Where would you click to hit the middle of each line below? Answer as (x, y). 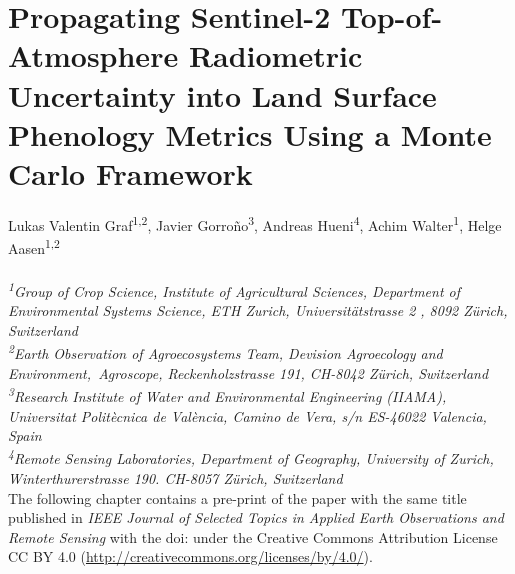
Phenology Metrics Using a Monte (250, 133)
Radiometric (275, 55)
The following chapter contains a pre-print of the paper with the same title (237, 497)
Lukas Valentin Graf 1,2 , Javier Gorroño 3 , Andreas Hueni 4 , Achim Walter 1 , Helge (255, 223)
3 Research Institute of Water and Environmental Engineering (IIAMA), (227, 394)
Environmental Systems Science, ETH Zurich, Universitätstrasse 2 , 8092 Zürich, (258, 310)
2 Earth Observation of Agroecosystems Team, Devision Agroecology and (225, 352)
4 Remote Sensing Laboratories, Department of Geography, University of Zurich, (251, 457)
